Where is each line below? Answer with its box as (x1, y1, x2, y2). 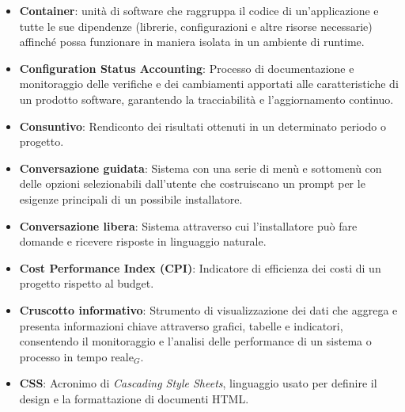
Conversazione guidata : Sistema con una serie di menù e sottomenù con (19, 159, 382, 176)
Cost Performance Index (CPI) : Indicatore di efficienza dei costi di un (19, 259, 381, 276)
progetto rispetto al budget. (19, 275, 154, 292)
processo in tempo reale (19, 348, 134, 364)
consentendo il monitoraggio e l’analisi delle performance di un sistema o (19, 333, 372, 349)
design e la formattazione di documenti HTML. (19, 390, 249, 406)
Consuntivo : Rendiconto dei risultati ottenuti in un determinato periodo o (19, 117, 386, 134)
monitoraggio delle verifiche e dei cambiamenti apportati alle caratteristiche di (19, 75, 399, 92)
